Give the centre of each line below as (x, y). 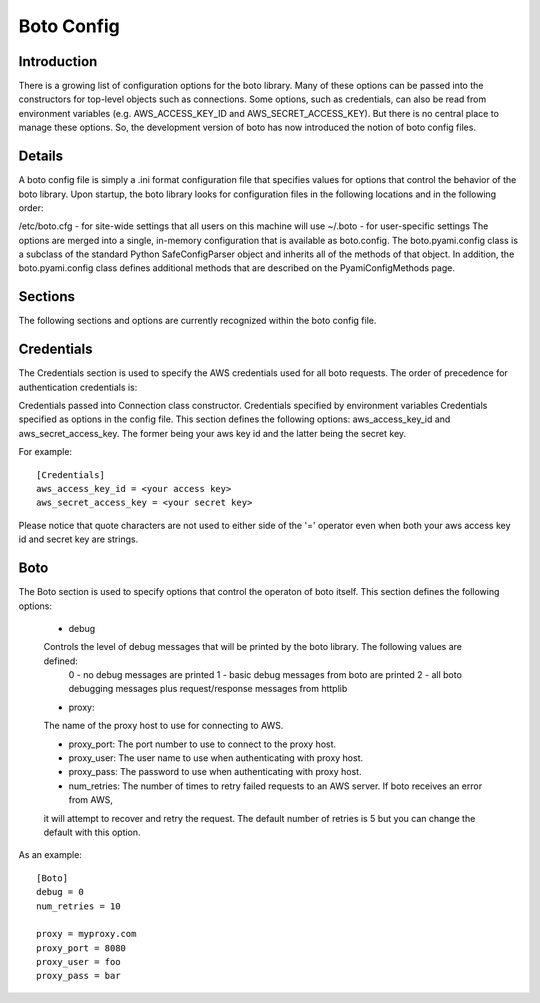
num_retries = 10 (78, 906)
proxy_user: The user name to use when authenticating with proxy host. (216, 758)
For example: (45, 452)
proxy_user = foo (78, 962)
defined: (61, 661)
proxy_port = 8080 (81, 948)
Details (41, 156)
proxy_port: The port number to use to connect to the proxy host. (202, 744)
